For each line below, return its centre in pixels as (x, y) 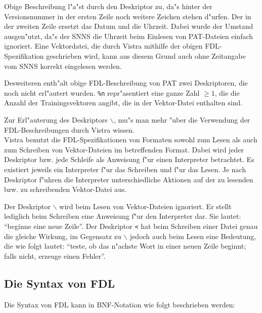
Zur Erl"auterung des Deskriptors (56, 120)
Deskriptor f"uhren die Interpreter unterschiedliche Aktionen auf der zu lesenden (129, 179)
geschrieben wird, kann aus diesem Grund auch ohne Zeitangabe (146, 55)
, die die (227, 92)
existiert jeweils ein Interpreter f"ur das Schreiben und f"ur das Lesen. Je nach (125, 169)
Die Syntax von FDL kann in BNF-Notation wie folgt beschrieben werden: (120, 304)
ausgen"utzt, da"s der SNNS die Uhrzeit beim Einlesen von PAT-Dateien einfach (129, 36)
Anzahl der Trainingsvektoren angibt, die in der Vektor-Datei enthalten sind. (123, 103)
